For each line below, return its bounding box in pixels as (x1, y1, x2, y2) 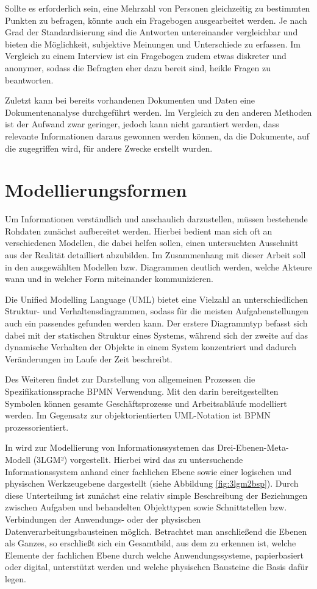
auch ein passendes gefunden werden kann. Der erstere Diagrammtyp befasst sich (5, 317, 308, 329)
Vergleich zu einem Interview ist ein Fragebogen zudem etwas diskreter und (5, 49, 287, 62)
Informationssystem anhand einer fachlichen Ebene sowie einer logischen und (5, 465, 292, 478)
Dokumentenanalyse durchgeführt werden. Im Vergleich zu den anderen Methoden (5, 105, 312, 118)
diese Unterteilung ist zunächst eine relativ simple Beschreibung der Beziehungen (5, 488, 308, 501)
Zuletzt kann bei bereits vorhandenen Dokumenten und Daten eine (5, 94, 255, 107)
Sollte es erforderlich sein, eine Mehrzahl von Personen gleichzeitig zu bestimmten (5, 2, 310, 14)
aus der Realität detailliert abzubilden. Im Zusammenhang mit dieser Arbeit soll (5, 249, 306, 261)
